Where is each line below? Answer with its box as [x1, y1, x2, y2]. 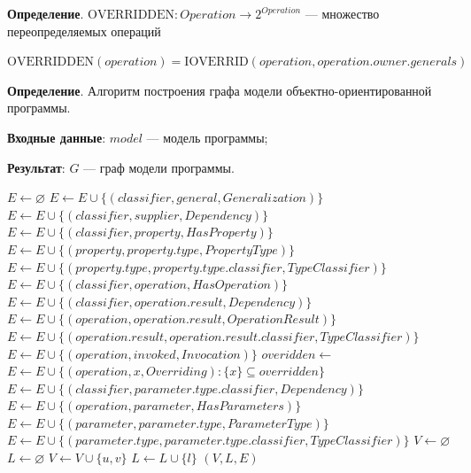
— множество [305, 4, 380, 22]
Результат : [7, 158, 66, 176]
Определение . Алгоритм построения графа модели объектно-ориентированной [7, 81, 432, 99]
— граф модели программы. [83, 158, 235, 176]
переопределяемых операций [7, 21, 161, 40]
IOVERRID [184, 56, 249, 69]
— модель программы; [146, 128, 268, 146]
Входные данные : [7, 128, 106, 146]
